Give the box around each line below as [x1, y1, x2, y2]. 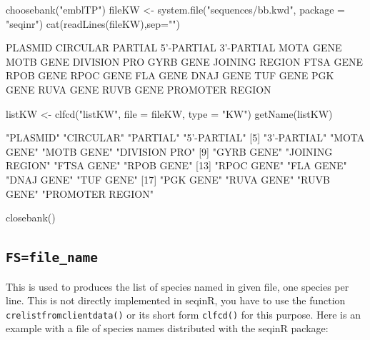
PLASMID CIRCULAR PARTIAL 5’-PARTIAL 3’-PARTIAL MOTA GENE [6, 40, 342, 55]
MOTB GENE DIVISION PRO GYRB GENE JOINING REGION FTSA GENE [6, 54, 363, 69]
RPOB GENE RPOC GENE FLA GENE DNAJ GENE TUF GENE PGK [6, 68, 334, 83]
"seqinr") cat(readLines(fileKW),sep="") [6, 16, 180, 31]
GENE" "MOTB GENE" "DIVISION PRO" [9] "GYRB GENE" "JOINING [6, 144, 333, 159]
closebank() [6, 210, 56, 225]
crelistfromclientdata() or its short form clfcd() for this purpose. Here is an [6, 306, 361, 321]
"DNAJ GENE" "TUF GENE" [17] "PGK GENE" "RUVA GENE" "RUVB [6, 171, 330, 186]
